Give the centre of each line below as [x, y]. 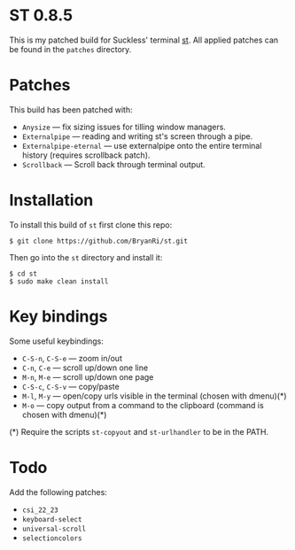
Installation [51, 201]
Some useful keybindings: [57, 341]
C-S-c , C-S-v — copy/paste [70, 386]
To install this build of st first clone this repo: [91, 225]
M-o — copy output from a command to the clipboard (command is [143, 405]
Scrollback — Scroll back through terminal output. [113, 164]
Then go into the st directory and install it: [86, 257]
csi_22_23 [40, 510]
